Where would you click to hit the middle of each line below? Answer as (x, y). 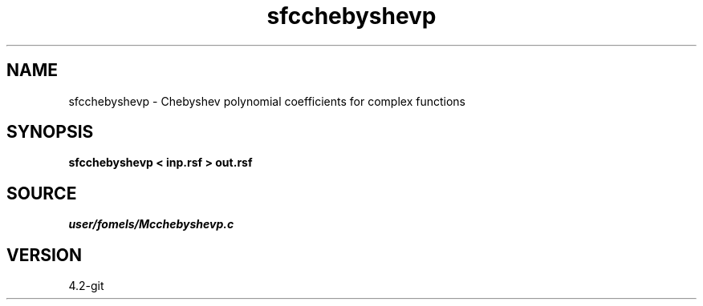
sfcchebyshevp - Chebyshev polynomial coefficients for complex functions (267, 101)
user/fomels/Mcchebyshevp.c (151, 224)
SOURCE (42, 193)
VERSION (45, 255)
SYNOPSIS (50, 132)
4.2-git (86, 286)
